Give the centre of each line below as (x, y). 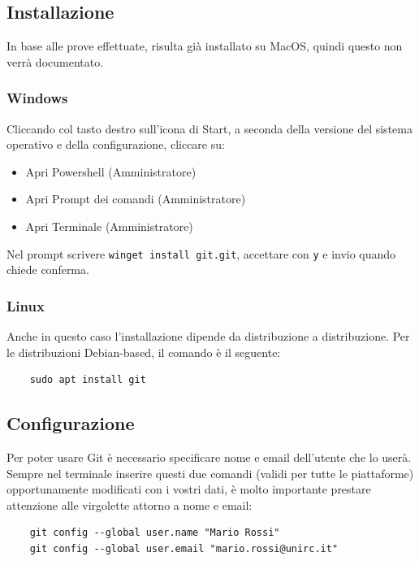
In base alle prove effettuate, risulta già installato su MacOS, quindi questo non (205, 46)
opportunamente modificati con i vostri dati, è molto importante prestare (189, 489)
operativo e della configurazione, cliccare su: (116, 144)
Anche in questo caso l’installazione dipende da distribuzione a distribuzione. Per (208, 336)
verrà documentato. (55, 61)
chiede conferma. (48, 270)
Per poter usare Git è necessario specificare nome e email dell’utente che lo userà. (209, 457)
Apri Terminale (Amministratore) (109, 226)
